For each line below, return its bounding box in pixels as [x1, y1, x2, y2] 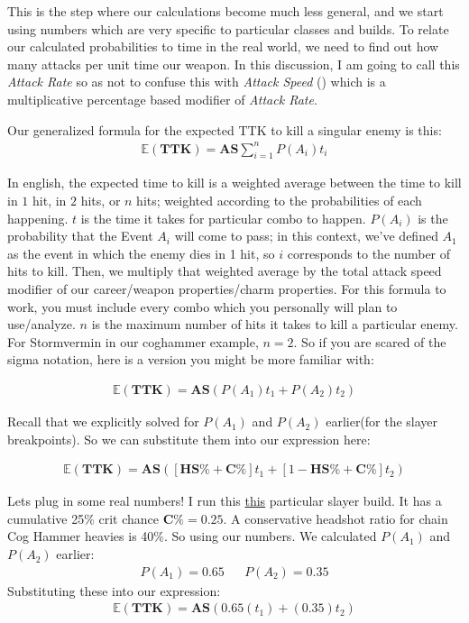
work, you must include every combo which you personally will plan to [7, 297, 398, 316]
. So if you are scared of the [293, 332, 446, 351]
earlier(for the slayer [326, 412, 438, 431]
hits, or [80, 191, 121, 210]
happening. [7, 208, 69, 227]
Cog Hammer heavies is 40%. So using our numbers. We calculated [7, 527, 377, 545]
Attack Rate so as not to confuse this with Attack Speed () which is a [7, 72, 386, 91]
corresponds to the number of [287, 243, 451, 262]
